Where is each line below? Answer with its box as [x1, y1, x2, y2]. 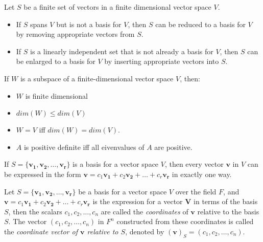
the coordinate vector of [4, 226, 78, 236]
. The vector [8, 216, 47, 227]
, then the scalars [8, 206, 62, 216]
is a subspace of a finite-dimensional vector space [20, 73, 174, 83]
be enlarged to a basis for [16, 56, 95, 67]
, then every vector [164, 159, 224, 169]
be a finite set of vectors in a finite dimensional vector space [23, 2, 211, 12]
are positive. [154, 141, 193, 152]
